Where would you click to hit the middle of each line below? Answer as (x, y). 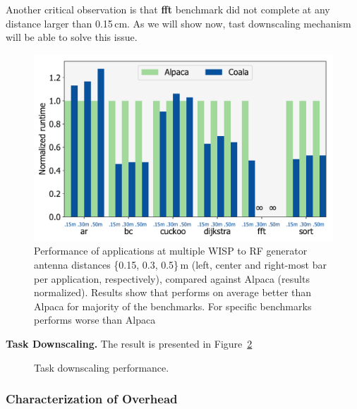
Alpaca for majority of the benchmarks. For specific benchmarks (173, 306)
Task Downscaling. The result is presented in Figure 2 (129, 343)
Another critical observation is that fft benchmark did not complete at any (168, 9)
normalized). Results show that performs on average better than (173, 292)
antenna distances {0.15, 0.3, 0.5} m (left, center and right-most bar (180, 264)
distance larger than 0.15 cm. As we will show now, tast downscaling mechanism (178, 23)
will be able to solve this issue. (72, 37)
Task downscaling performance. (102, 367)
